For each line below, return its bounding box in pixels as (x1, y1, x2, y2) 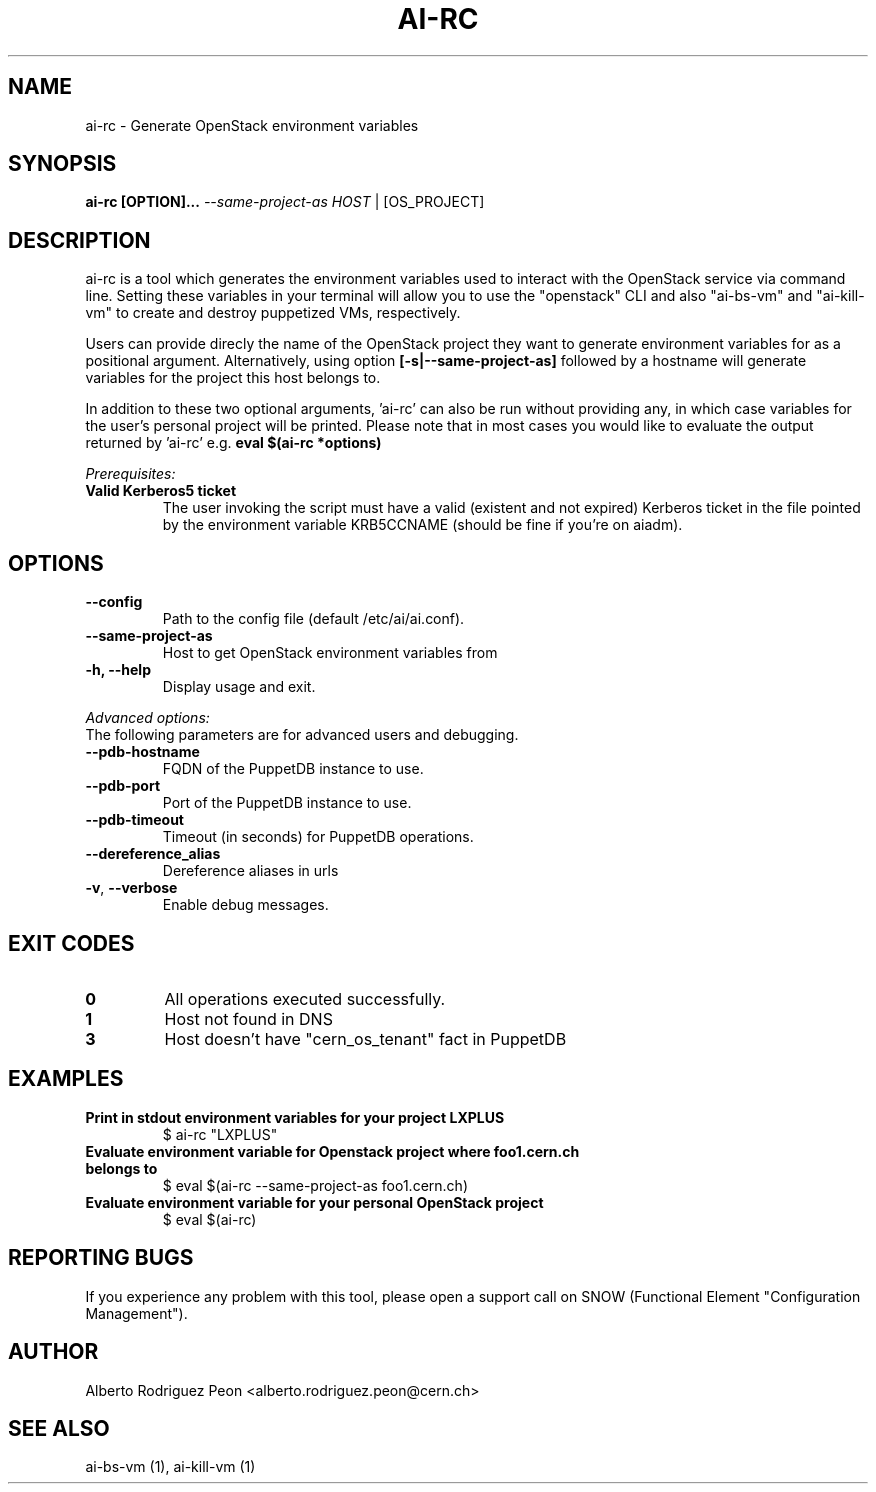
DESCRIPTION (8, 227, 151, 253)
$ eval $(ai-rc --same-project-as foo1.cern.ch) (162, 1176, 468, 1194)
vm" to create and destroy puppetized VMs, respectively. (85, 304, 461, 322)
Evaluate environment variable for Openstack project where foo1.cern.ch (85, 1142, 580, 1160)
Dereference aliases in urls (162, 862, 339, 880)
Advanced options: (85, 709, 210, 727)
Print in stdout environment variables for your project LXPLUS (85, 1108, 505, 1126)
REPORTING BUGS (8, 1245, 194, 1271)
